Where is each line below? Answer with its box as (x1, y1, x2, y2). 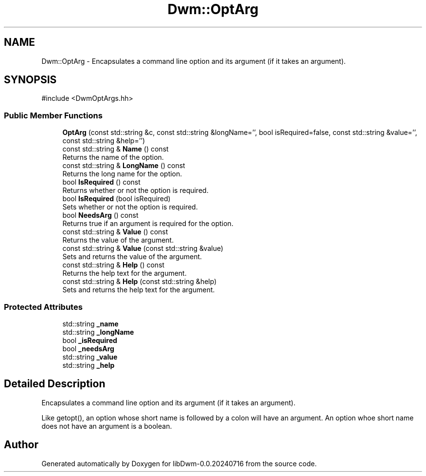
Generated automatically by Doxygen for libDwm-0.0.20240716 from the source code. (41, 459, 317, 468)
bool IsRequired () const (62, 178, 141, 187)
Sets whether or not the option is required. (62, 203, 198, 211)
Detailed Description (4, 378, 106, 390)
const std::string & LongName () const (62, 161, 185, 170)
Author (4, 438, 38, 451)
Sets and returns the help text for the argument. (62, 286, 215, 294)
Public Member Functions (4, 110, 103, 120)
